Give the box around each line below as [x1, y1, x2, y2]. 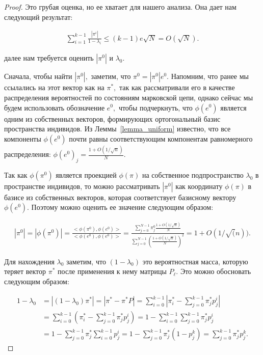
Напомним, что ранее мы [171, 71, 249, 81]
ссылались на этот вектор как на [4, 82, 104, 93]
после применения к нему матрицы [58, 266, 167, 277]
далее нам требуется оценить [4, 52, 94, 63]
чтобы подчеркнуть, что [118, 102, 193, 113]
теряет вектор [4, 266, 46, 277]
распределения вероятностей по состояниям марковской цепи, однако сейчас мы [4, 92, 253, 102]
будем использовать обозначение [4, 102, 105, 113]
